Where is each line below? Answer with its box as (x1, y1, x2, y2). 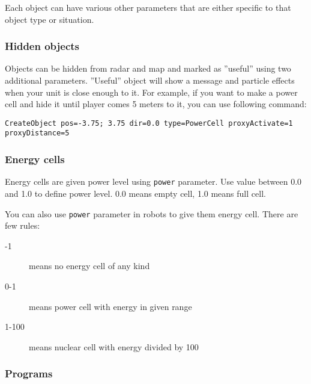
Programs (5, 366, 53, 381)
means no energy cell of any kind (29, 259, 150, 272)
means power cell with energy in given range (29, 300, 192, 312)
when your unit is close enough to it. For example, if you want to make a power (5, 85, 298, 98)
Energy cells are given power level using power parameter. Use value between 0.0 (5, 175, 302, 188)
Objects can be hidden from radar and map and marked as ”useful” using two (5, 62, 291, 75)
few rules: (5, 219, 40, 232)
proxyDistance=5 (5, 129, 70, 138)
